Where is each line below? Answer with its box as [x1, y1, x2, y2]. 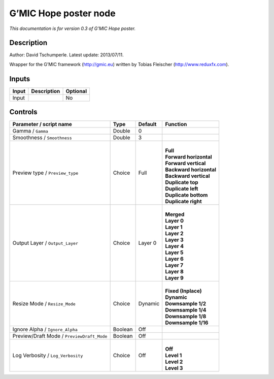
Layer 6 [165, 256, 184, 263]
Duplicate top [165, 179, 198, 186]
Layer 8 [165, 268, 184, 275]
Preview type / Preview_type [12, 169, 79, 176]
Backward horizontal [165, 166, 217, 173]
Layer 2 [165, 230, 184, 237]
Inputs [9, 74, 30, 83]
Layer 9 [165, 274, 184, 281]
